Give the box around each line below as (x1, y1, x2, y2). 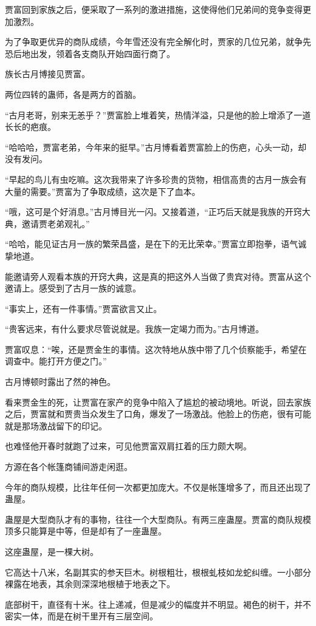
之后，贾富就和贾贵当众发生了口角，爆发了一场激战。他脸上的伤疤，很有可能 (5, 407, 311, 420)
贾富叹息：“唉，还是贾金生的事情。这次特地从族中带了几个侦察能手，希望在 (5, 342, 307, 355)
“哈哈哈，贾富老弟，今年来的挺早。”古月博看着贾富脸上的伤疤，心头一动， (5, 140, 298, 153)
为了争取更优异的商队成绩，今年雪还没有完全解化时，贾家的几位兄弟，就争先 (5, 35, 311, 48)
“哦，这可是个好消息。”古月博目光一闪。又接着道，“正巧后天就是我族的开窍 (5, 205, 302, 218)
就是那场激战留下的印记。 (5, 419, 107, 432)
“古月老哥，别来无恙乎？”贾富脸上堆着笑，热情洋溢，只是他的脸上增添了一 (5, 108, 303, 121)
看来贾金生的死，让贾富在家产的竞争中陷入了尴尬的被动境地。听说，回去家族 (5, 395, 311, 408)
